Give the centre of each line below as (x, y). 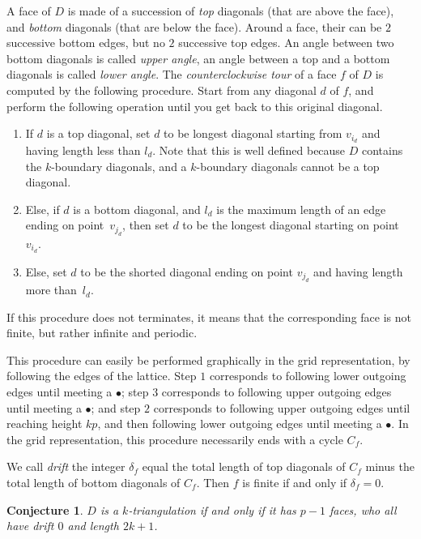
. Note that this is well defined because (249, 150)
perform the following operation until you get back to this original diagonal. (195, 106)
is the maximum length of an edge (301, 209)
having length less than (83, 150)
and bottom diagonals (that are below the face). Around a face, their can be (194, 26)
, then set (146, 225)
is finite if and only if (295, 482)
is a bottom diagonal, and (137, 209)
